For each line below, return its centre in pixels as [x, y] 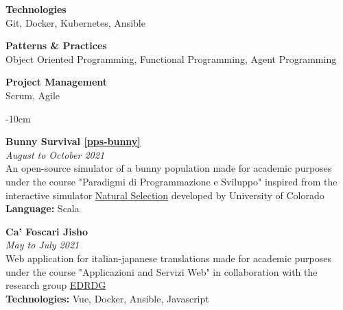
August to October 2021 [55, 154]
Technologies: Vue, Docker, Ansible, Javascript [107, 298]
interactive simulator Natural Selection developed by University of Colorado [165, 195]
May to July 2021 [43, 245]
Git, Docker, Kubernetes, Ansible [75, 22]
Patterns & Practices [56, 46]
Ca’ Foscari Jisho [47, 231]
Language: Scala [43, 208]
